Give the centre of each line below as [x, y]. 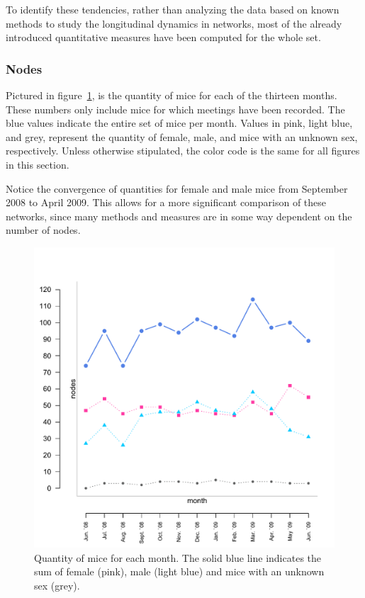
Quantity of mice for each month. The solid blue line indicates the [178, 557]
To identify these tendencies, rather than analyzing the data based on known [173, 9]
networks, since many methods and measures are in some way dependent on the [179, 216]
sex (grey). [57, 585]
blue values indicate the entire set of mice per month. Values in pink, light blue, [179, 123]
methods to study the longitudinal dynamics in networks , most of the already [174, 23]
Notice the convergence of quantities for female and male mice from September [177, 188]
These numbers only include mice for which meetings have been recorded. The [175, 109]
